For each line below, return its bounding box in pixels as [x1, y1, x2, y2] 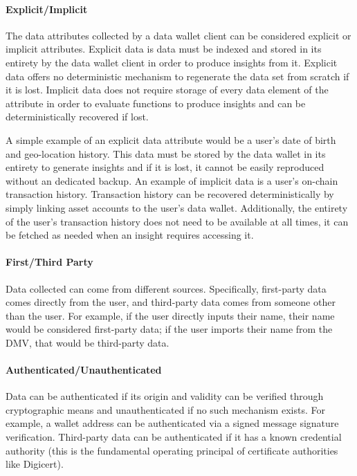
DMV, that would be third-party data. [6, 335, 170, 349]
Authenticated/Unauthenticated [6, 363, 162, 377]
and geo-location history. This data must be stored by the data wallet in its [6, 146, 326, 161]
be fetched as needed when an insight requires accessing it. [6, 228, 254, 242]
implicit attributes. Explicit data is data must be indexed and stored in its [6, 42, 322, 56]
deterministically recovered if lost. [6, 109, 149, 124]
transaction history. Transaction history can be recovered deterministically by [6, 187, 334, 201]
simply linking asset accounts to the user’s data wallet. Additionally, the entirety [6, 200, 348, 214]
